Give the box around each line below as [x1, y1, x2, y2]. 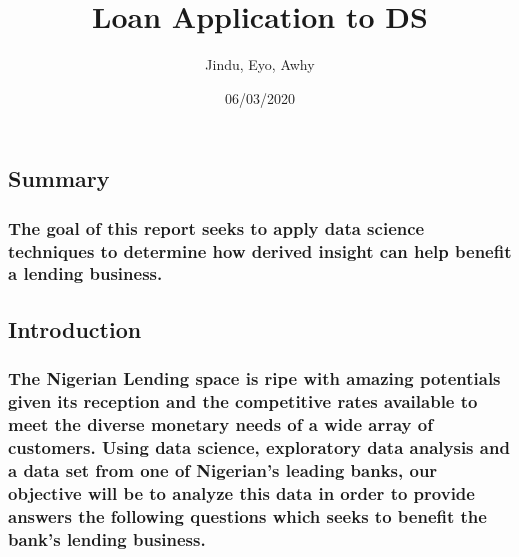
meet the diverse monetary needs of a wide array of [8, 411, 433, 436]
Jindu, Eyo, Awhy [205, 54, 315, 75]
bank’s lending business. [8, 526, 206, 551]
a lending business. [8, 261, 163, 286]
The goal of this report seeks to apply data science [8, 215, 425, 240]
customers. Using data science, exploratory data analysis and [8, 434, 510, 459]
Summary [8, 163, 110, 194]
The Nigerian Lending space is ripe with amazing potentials [8, 366, 501, 391]
